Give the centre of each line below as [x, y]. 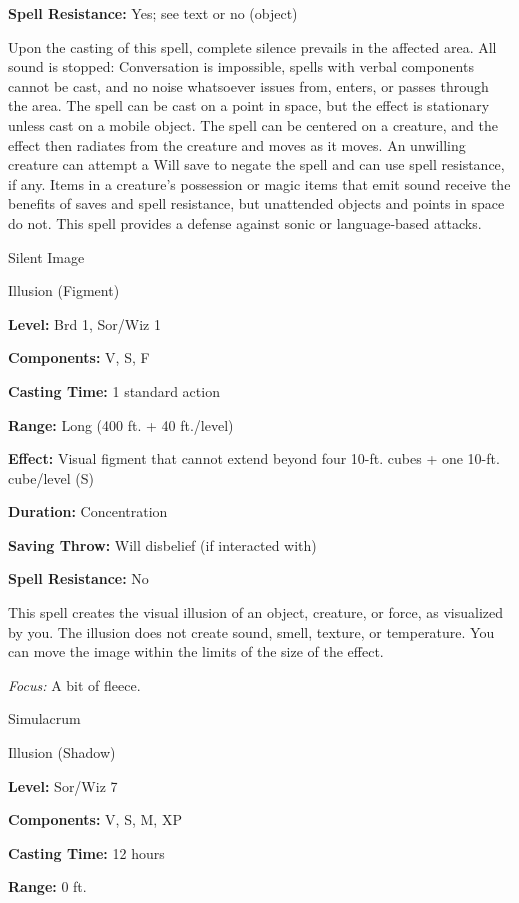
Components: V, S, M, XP [95, 819]
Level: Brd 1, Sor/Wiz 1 [84, 323]
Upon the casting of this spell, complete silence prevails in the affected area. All [252, 46]
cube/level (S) [51, 477]
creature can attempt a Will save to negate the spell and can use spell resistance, [256, 164]
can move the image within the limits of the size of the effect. [196, 651]
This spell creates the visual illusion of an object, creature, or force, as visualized [255, 612]
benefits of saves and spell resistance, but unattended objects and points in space [256, 203]
